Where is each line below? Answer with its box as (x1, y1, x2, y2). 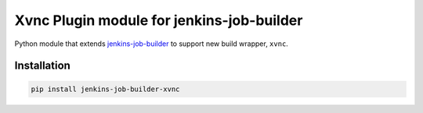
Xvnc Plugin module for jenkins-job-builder (14, 12, 303, 29)
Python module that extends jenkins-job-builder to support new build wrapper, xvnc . (14, 39, 289, 48)
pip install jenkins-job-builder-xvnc (31, 84, 180, 94)
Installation (14, 59, 70, 72)
